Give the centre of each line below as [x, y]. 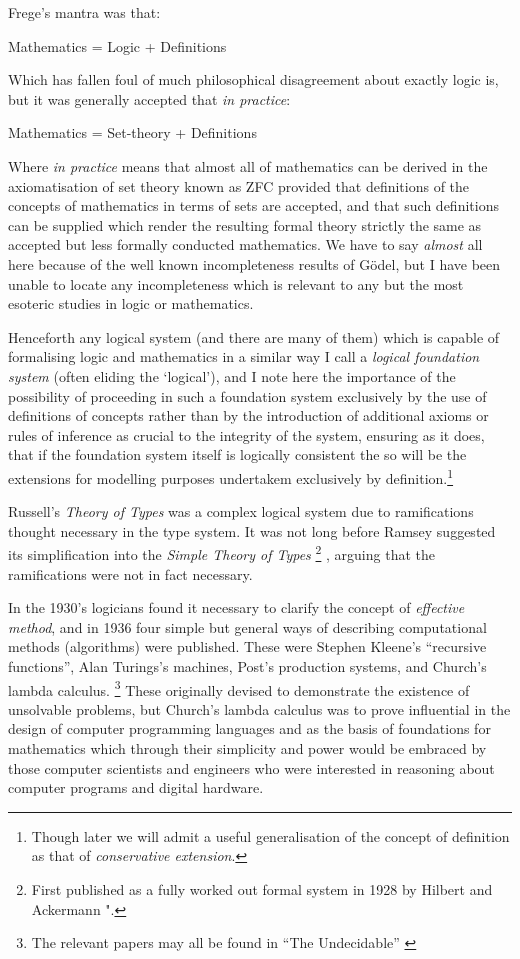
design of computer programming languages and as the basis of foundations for [249, 728]
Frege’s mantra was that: [84, 12]
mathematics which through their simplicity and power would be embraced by [247, 747]
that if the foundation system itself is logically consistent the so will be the [237, 454]
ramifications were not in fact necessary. [130, 573]
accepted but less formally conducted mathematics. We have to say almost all [245, 244]
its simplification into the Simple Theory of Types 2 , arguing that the [221, 552]
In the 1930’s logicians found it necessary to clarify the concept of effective [236, 607]
